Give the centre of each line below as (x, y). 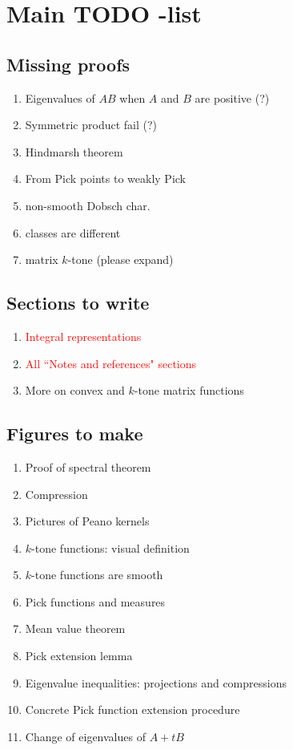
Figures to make (75, 434)
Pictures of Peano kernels (87, 521)
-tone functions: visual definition (110, 547)
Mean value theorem (75, 628)
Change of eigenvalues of (85, 736)
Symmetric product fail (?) (91, 125)
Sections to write (78, 303)
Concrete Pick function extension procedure (132, 709)
